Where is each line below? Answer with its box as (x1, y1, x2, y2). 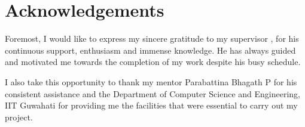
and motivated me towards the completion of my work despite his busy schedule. (5, 55, 301, 68)
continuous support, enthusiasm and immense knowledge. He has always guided (5, 44, 296, 56)
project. (5, 110, 33, 123)
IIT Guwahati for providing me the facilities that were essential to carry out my (5, 99, 298, 111)
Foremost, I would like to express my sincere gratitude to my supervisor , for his (5, 32, 299, 45)
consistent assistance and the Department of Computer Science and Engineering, (5, 87, 300, 100)
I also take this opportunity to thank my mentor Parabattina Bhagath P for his (5, 75, 297, 88)
